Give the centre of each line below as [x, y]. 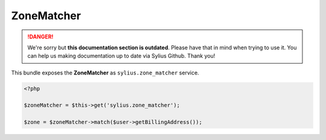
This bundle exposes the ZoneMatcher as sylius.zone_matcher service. [105, 73]
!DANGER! [40, 37]
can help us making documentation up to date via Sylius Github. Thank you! [121, 56]
